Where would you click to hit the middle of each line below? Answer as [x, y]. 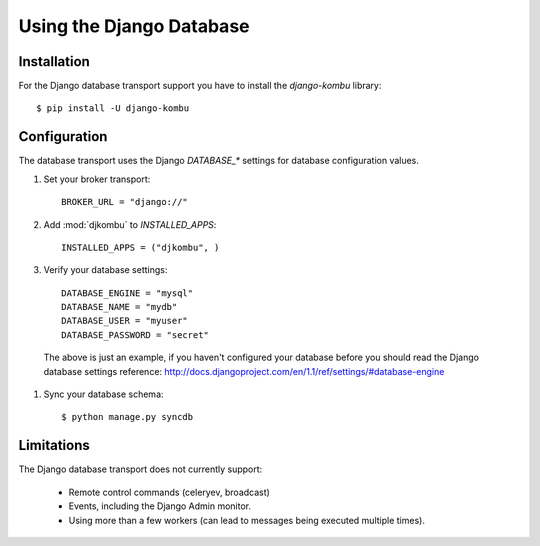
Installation [54, 61]
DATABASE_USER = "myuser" [125, 321]
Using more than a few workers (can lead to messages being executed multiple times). [246, 520]
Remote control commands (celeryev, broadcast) [169, 492]
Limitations [54, 445]
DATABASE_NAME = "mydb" [119, 307]
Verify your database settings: [105, 270]
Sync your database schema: [103, 394]
